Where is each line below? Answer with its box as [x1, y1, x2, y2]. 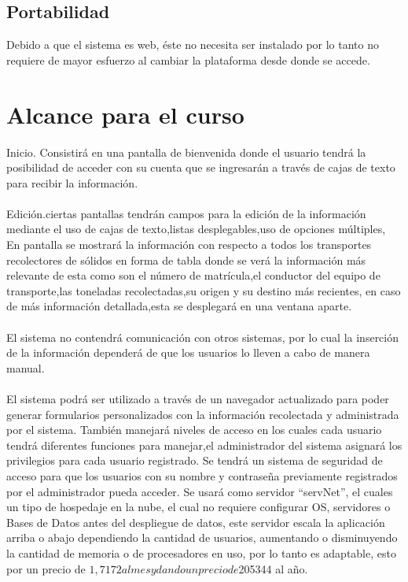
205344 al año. [238, 560, 308, 576]
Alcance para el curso [6, 98, 244, 130]
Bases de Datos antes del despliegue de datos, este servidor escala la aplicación [6, 513, 385, 530]
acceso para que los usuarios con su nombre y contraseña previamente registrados [6, 467, 398, 484]
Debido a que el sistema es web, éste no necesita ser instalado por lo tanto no [6, 36, 380, 53]
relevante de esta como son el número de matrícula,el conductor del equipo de [6, 267, 380, 284]
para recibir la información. [6, 174, 138, 191]
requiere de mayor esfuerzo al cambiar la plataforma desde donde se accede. [6, 51, 370, 68]
